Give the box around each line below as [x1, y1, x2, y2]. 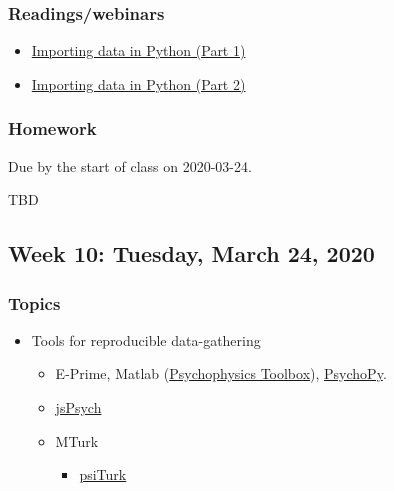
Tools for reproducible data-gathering [31, 329, 261, 350]
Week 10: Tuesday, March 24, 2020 [8, 238, 375, 269]
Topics [8, 290, 61, 315]
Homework [8, 116, 97, 141]
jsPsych [55, 397, 102, 417]
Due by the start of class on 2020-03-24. [8, 155, 252, 176]
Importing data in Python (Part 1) [31, 40, 246, 61]
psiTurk [79, 464, 127, 485]
